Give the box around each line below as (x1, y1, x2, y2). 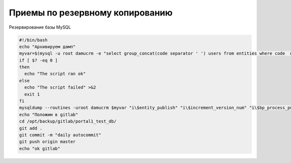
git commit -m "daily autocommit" (19, 132, 101, 138)
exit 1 (24, 91, 40, 97)
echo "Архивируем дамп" (19, 44, 76, 49)
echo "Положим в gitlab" (19, 112, 79, 117)
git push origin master (19, 139, 76, 145)
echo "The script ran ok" (24, 71, 86, 77)
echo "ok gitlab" (19, 146, 61, 151)
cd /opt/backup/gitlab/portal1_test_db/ (19, 119, 116, 124)
